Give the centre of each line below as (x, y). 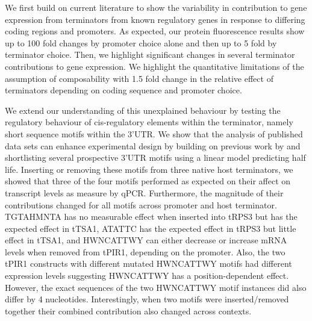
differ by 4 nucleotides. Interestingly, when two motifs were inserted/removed (147, 299)
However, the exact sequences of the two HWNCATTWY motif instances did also (156, 287)
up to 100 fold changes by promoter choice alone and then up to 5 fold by (141, 42)
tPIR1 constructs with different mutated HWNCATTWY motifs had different (148, 263)
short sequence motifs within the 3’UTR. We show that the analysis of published (154, 133)
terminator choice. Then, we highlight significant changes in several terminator (150, 55)
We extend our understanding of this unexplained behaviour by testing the (143, 110)
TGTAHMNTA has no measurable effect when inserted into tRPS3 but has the (151, 217)
